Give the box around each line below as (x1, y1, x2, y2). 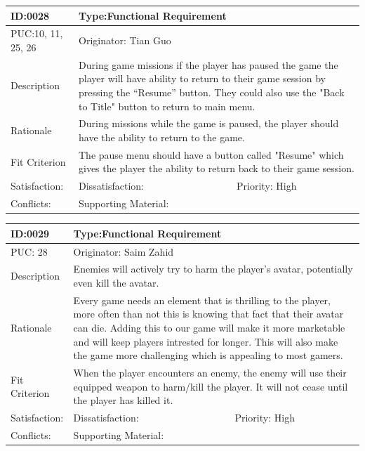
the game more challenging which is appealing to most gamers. (73, 348, 343, 362)
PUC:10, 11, (11, 26, 63, 41)
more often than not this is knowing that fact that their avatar (73, 306, 344, 321)
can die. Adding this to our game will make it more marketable (73, 320, 345, 335)
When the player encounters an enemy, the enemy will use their (73, 365, 347, 380)
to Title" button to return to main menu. (79, 98, 255, 113)
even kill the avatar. (73, 275, 159, 289)
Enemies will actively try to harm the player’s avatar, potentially (73, 261, 353, 276)
